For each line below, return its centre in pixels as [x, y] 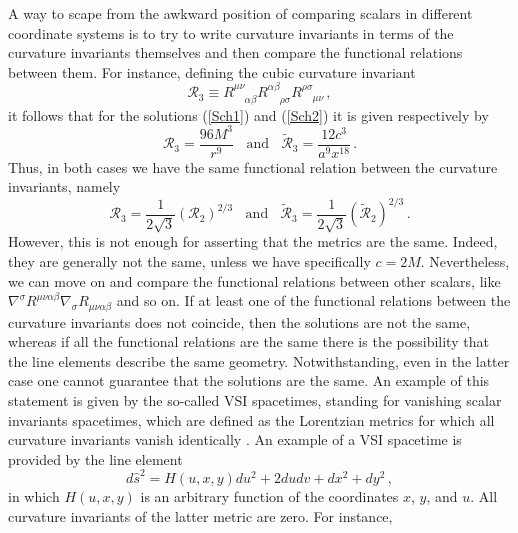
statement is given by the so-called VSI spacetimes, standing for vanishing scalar [255, 400]
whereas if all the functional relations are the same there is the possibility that [248, 341]
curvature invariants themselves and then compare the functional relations [235, 52]
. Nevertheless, [465, 261]
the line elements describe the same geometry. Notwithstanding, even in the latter [259, 360]
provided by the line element [95, 458]
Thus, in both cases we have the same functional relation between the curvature [253, 166]
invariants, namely [64, 186]
